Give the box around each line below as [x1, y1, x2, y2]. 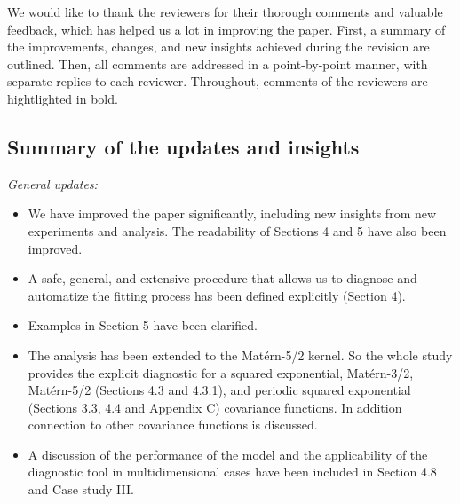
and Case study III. [28, 480, 134, 499]
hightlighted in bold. [7, 89, 118, 107]
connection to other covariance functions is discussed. [28, 415, 318, 434]
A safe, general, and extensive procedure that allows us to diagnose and [28, 269, 417, 287]
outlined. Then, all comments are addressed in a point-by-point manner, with [7, 54, 428, 73]
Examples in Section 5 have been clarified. [28, 316, 258, 335]
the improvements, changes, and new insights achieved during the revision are [7, 37, 430, 56]
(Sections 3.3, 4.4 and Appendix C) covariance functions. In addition [28, 398, 402, 416]
